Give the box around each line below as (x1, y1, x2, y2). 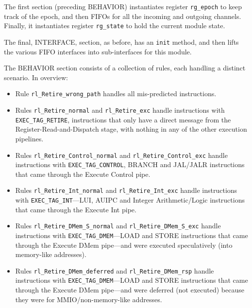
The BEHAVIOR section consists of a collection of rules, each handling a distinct (4, 63, 246, 73)
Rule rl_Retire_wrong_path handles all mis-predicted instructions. (15, 88, 217, 99)
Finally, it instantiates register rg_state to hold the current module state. (4, 20, 225, 31)
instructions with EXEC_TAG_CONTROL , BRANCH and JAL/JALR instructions (15, 159, 245, 170)
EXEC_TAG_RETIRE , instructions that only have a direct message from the (15, 114, 231, 124)
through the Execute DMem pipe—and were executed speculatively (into (15, 240, 233, 250)
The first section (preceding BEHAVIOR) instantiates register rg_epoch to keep (4, 1, 242, 11)
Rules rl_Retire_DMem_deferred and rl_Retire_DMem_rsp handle (15, 265, 214, 275)
